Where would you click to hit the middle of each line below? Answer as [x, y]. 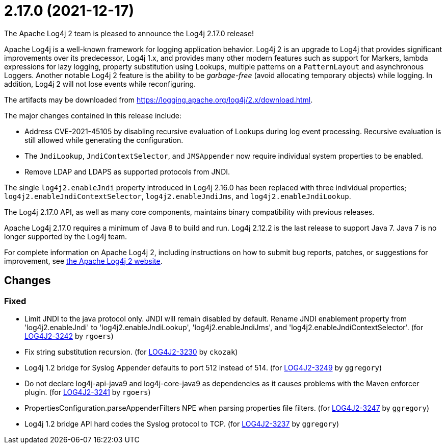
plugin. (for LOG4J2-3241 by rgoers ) [88, 392]
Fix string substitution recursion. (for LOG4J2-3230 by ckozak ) [131, 352]
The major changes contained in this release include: [93, 115]
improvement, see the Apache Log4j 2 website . [83, 261]
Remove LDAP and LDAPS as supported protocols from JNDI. [127, 171]
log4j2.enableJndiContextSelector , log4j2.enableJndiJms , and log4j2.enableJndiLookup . [178, 196]
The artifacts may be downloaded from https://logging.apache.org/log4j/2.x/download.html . [159, 99]
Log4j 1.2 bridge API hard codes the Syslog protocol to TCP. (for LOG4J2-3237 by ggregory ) [182, 424]
